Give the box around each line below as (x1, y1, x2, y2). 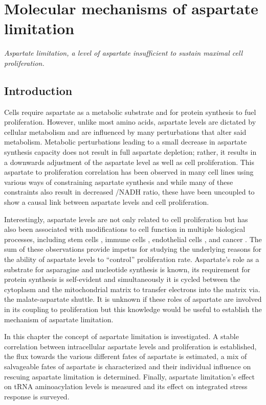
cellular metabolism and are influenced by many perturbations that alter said (4, 126, 247, 137)
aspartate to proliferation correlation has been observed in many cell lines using (4, 166, 254, 177)
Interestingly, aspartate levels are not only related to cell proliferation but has (4, 213, 248, 224)
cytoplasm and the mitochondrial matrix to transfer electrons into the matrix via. (4, 283, 260, 294)
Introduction (4, 82, 73, 98)
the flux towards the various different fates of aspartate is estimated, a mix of (4, 351, 247, 362)
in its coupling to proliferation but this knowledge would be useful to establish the (4, 303, 262, 314)
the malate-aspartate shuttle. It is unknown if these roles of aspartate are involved (4, 294, 262, 304)
